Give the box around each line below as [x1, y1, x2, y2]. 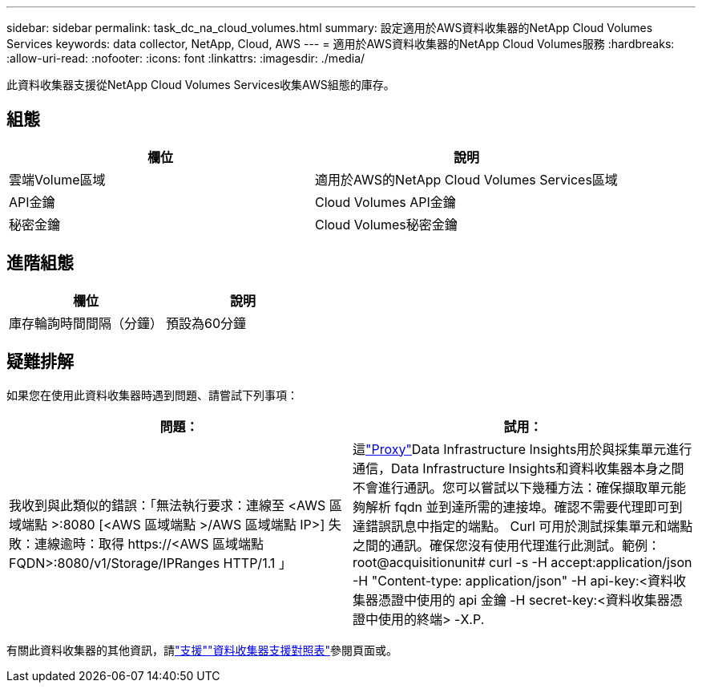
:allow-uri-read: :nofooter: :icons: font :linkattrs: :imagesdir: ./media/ [6, 51, 365, 65]
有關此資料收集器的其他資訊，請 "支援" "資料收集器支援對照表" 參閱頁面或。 [6, 642, 398, 657]
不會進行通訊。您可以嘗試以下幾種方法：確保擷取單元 [353, 479, 674, 496]
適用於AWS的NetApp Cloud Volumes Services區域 [314, 171, 618, 188]
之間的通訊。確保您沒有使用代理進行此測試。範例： [353, 537, 661, 553]
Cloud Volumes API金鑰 [314, 193, 456, 210]
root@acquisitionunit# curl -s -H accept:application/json [353, 553, 692, 570]
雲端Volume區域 [9, 171, 106, 188]
